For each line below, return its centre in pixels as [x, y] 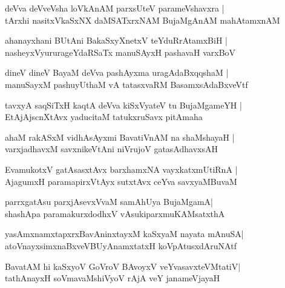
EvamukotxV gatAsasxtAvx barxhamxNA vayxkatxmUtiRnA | [121, 169]
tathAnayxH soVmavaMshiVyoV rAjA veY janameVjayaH [113, 278]
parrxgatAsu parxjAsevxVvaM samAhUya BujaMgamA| [109, 202]
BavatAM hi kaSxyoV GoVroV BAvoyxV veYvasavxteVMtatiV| [123, 266]
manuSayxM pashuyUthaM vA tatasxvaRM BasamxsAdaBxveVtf [126, 84]
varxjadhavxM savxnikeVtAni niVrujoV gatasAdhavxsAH [111, 149]
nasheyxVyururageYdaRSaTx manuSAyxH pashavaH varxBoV [120, 52]
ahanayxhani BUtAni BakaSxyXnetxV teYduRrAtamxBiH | [116, 40]
